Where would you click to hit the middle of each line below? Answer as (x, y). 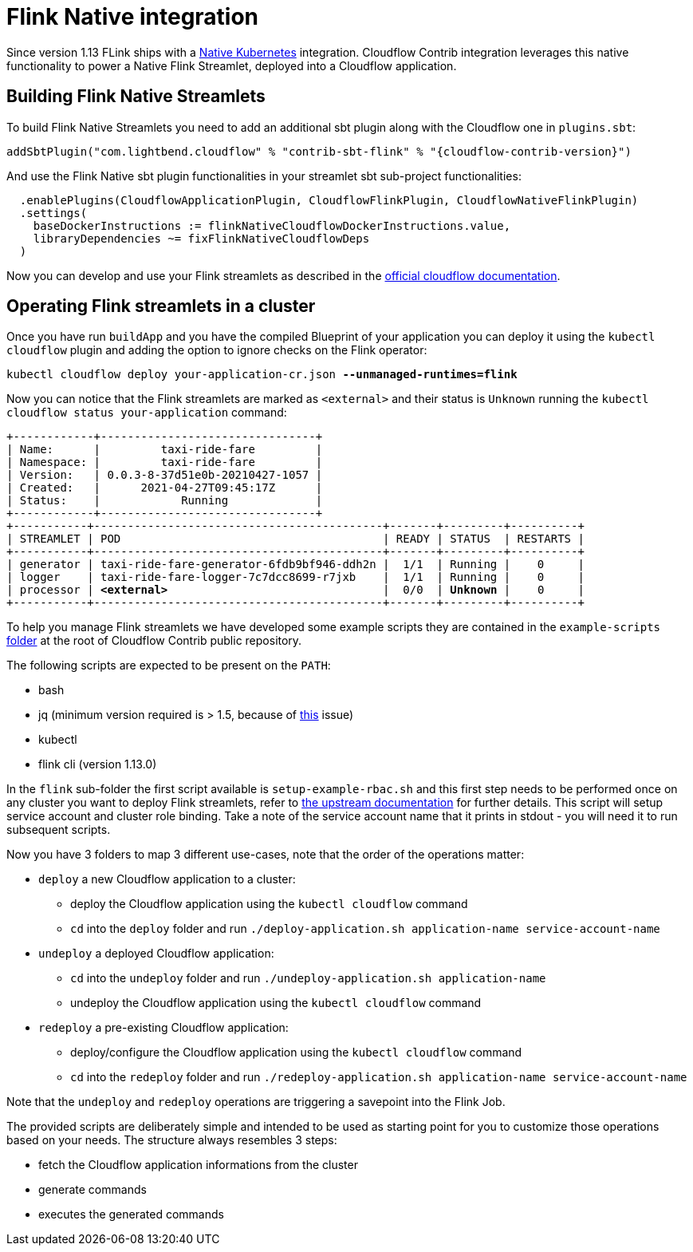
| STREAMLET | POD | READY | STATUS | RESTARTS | (295, 539)
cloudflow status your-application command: (147, 413)
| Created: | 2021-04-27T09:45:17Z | (165, 488)
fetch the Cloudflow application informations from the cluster (198, 1165)
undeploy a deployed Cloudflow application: (156, 954)
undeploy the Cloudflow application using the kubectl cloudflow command (276, 1003)
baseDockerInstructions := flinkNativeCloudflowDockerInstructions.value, (272, 225)
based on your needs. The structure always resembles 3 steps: (172, 1140)
